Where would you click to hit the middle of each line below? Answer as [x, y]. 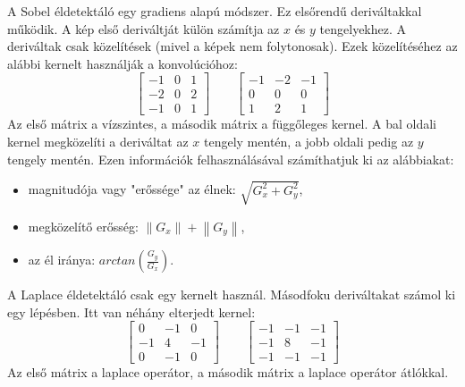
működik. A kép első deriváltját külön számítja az [144, 28]
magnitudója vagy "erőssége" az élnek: [132, 189]
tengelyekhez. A [363, 28]
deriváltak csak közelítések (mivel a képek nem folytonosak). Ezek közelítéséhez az [232, 46]
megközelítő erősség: [83, 226]
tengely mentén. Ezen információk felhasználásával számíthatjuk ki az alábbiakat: [231, 159]
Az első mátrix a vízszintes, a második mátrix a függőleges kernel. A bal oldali [222, 124]
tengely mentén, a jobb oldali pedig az [309, 142]
